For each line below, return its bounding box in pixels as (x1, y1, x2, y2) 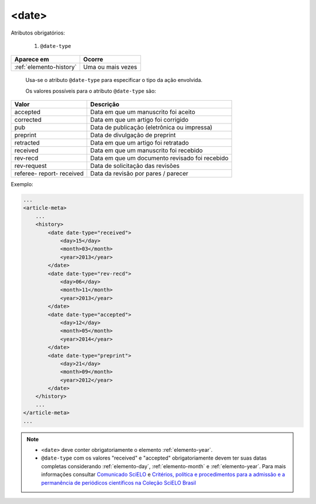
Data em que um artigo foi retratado (90, 139, 190, 147)
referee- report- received (14, 170, 84, 178)
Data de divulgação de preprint (90, 131, 176, 139)
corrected (14, 116, 42, 124)
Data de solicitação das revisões (90, 162, 180, 170)
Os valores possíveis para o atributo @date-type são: (25, 87, 156, 94)
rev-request (14, 162, 47, 170)
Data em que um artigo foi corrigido (90, 116, 189, 124)
